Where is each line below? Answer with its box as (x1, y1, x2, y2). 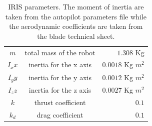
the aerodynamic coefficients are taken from (9, 21, 143, 31)
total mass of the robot (24, 47, 95, 57)
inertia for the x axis (28, 59, 91, 70)
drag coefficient (36, 109, 83, 120)
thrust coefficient (34, 97, 86, 107)
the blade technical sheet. (37, 30, 115, 41)
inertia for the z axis (28, 85, 91, 95)
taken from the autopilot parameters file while (5, 11, 146, 21)
